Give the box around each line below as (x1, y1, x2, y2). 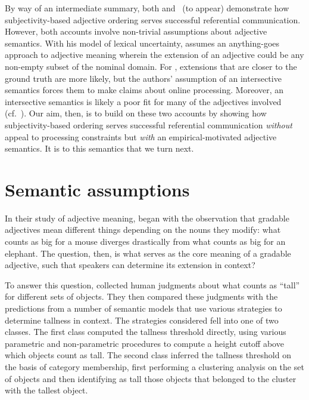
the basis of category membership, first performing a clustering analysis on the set (5, 360, 304, 373)
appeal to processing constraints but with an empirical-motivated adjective (5, 130, 277, 143)
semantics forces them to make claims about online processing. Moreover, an (5, 84, 284, 96)
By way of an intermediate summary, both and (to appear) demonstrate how (5, 2, 289, 14)
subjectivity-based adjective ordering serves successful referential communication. (5, 13, 301, 26)
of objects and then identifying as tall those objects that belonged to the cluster (5, 372, 296, 384)
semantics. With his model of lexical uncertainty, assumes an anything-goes (5, 36, 280, 49)
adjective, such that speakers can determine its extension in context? (5, 259, 255, 271)
